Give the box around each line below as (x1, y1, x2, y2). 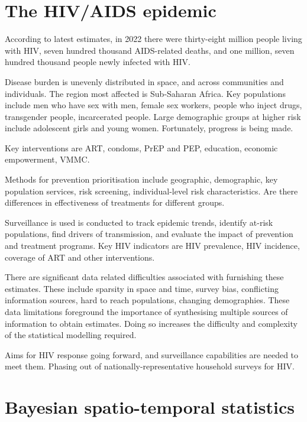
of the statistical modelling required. (5, 329, 137, 341)
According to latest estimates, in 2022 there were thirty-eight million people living (5, 33, 302, 45)
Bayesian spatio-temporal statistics (5, 395, 295, 419)
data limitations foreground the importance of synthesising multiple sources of (5, 306, 288, 317)
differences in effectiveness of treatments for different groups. (5, 196, 225, 209)
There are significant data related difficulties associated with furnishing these (5, 271, 284, 283)
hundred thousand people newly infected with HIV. (5, 56, 190, 68)
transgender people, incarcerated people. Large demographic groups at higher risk (5, 110, 301, 122)
